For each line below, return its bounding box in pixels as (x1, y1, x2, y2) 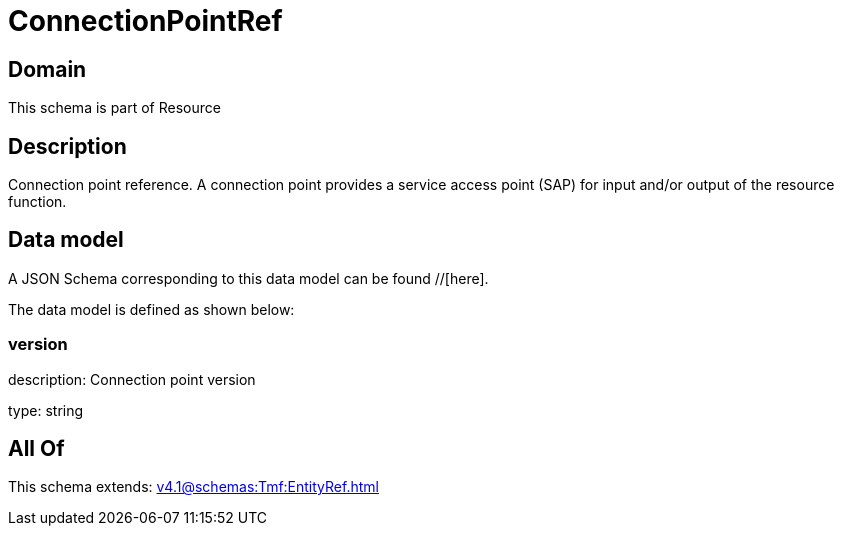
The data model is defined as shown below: (8, 300, 295, 318)
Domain (8, 56, 87, 82)
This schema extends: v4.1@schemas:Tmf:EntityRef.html (8, 478, 379, 496)
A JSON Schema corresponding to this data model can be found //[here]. (8, 269, 489, 287)
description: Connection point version (8, 370, 256, 388)
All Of (8, 436, 65, 462)
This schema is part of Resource (8, 99, 221, 117)
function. (8, 193, 67, 211)
